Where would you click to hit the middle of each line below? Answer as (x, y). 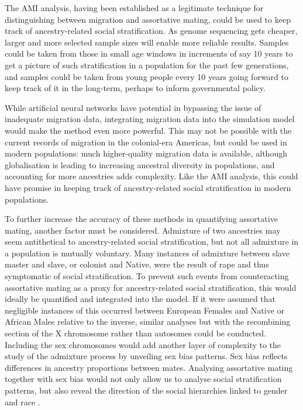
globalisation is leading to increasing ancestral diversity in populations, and (140, 164)
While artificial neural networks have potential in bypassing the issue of (133, 107)
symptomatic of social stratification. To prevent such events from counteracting (147, 276)
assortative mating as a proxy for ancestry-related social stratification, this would (151, 287)
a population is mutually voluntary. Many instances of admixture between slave (147, 253)
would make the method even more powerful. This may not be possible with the (148, 130)
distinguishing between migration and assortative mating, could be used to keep (148, 19)
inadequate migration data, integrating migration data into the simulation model (150, 119)
